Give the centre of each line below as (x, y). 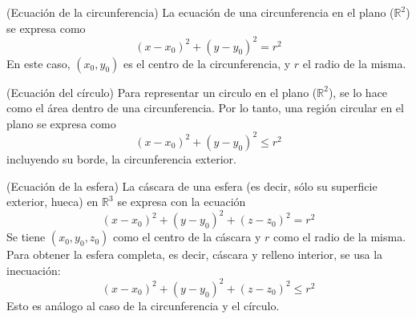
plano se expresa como (61, 123)
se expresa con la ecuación (182, 202)
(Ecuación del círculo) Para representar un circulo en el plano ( (162, 92)
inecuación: (34, 270)
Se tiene (26, 237)
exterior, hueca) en (53, 202)
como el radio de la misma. (340, 237)
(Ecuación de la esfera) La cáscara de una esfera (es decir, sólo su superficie (192, 186)
